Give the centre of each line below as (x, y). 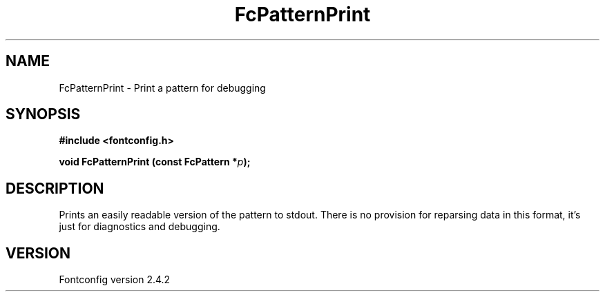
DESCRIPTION (55, 188)
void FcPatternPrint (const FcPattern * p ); (155, 162)
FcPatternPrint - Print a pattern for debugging (162, 88)
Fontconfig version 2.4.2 (115, 280)
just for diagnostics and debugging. (140, 227)
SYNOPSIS (43, 114)
